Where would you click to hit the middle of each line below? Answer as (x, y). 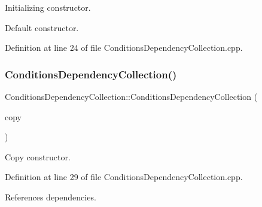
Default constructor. (42, 27)
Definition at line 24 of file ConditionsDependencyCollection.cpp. (124, 48)
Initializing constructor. (48, 7)
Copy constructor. (38, 156)
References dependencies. (51, 197)
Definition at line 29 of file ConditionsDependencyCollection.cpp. (124, 177)
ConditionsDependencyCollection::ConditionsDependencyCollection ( (131, 96)
